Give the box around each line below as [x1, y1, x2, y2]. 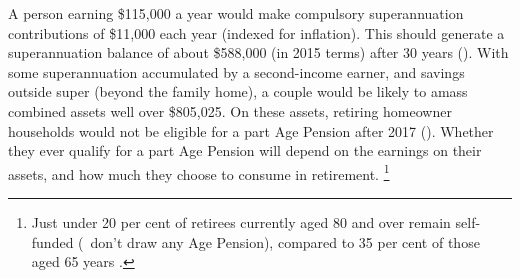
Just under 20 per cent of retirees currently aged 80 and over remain [31, 212, 451, 232]
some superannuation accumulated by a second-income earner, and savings [8, 61, 465, 82]
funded [31, 231, 74, 252]
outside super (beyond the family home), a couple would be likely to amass [8, 81, 468, 102]
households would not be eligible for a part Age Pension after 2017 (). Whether [8, 120, 494, 141]
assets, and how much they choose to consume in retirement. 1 [8, 160, 390, 184]
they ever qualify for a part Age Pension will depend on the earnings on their [8, 140, 482, 161]
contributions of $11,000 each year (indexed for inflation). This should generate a [8, 22, 505, 43]
